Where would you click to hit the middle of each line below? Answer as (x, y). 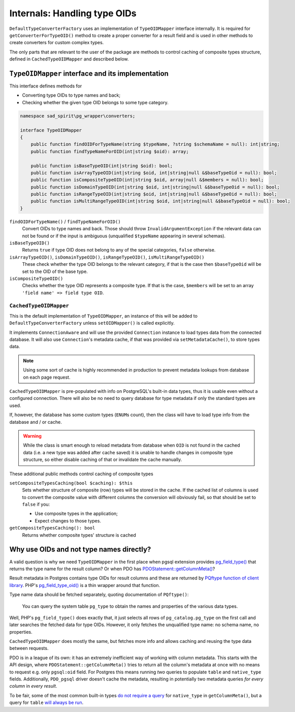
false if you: (36, 504)
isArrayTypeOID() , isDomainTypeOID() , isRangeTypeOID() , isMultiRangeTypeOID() (107, 257)
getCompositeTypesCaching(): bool (52, 528)
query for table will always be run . (46, 703)
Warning (32, 436)
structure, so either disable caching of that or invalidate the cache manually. (103, 459)
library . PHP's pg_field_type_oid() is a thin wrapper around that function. (85, 585)
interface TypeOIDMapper (51, 130)
